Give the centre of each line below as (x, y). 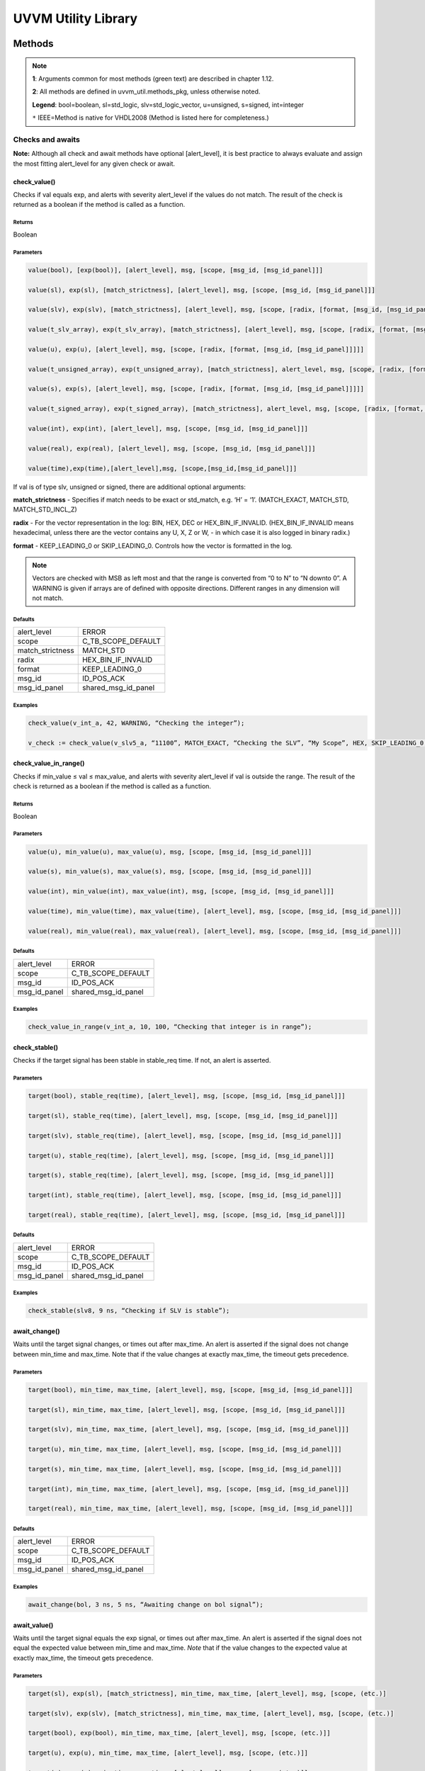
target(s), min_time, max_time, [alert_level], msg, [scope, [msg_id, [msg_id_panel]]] (185, 1469)
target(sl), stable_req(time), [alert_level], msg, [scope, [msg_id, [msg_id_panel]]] (183, 1115)
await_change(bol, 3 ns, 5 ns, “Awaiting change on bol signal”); (146, 1604)
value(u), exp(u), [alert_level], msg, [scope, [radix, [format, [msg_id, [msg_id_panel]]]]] (196, 349)
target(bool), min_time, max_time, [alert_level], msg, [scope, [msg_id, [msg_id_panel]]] (191, 1390)
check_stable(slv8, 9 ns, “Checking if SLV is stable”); (129, 1311)
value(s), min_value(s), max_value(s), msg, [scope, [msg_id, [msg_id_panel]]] (170, 872)
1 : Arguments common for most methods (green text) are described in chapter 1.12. (153, 79)
